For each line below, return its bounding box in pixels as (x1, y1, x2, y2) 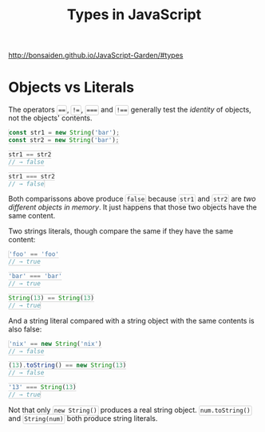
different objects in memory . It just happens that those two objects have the (8, 202, 257, 212)
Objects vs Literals (8, 78, 135, 96)
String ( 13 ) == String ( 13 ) (8, 293, 94, 302)
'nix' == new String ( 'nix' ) (9, 340, 102, 348)
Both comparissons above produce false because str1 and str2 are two (8, 194, 256, 204)
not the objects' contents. (8, 113, 93, 123)
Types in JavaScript (66, 6, 202, 24)
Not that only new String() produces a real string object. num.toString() (8, 405, 251, 414)
